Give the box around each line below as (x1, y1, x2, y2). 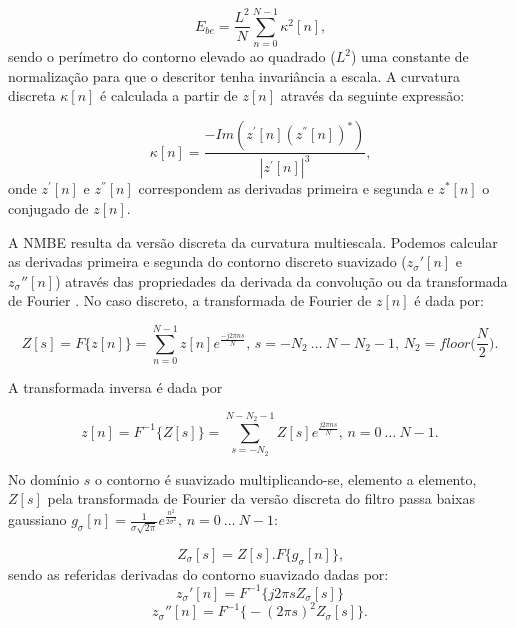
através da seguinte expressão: (280, 85, 465, 106)
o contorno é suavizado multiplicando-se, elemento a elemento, (95, 468, 477, 489)
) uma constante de (350, 46, 469, 67)
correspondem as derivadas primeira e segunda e (138, 178, 434, 199)
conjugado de (8, 198, 89, 219)
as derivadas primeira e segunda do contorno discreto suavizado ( (8, 251, 407, 272)
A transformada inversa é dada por (8, 377, 223, 398)
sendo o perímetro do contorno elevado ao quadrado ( (8, 46, 336, 67)
